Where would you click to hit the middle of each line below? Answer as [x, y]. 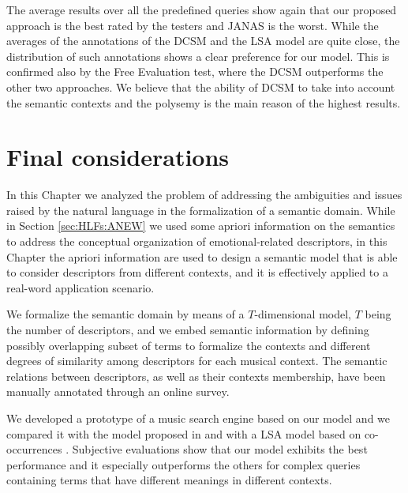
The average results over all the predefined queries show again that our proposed [202, 9]
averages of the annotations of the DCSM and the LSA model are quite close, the [203, 41]
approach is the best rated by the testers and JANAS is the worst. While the [193, 25]
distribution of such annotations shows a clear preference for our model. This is [198, 56]
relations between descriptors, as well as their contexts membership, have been [196, 376]
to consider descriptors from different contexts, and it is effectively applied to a [197, 272]
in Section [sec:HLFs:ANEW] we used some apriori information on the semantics [201, 226]
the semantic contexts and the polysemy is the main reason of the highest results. [204, 102]
